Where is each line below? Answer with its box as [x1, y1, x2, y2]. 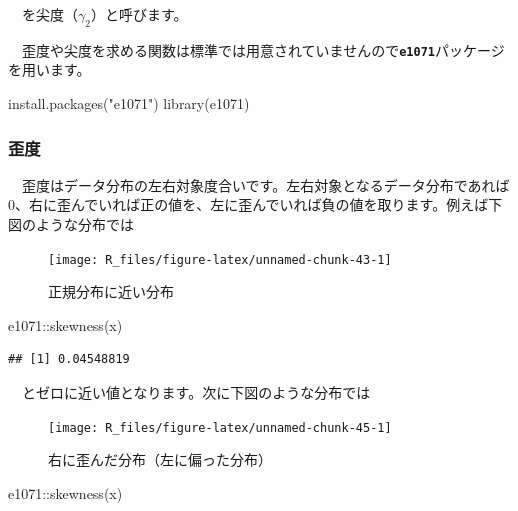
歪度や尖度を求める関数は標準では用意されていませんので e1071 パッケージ [21, 39, 505, 60]
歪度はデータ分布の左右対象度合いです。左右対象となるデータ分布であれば [21, 174, 510, 195]
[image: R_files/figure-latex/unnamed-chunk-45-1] [48, 420, 392, 435]
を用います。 [8, 59, 91, 80]
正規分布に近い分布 [48, 281, 174, 302]
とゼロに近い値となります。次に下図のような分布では [21, 382, 371, 403]
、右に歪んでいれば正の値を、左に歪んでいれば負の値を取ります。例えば [15, 194, 489, 215]
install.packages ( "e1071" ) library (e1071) [8, 93, 250, 114]
